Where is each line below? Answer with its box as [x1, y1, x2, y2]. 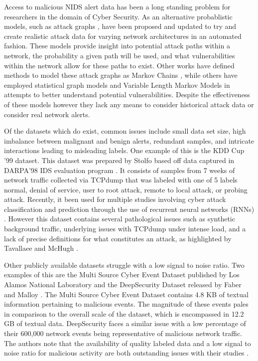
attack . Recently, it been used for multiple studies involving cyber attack [4, 194, 226, 204]
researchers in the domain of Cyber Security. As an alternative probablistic [4, 11, 233, 21]
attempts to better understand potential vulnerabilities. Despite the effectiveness [4, 89, 250, 100]
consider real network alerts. [4, 109, 90, 119]
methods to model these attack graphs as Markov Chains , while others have [4, 70, 238, 80]
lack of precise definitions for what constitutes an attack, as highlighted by [4, 233, 232, 243]
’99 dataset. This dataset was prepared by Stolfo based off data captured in [4, 155, 235, 165]
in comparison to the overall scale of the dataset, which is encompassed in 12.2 [4, 308, 244, 319]
